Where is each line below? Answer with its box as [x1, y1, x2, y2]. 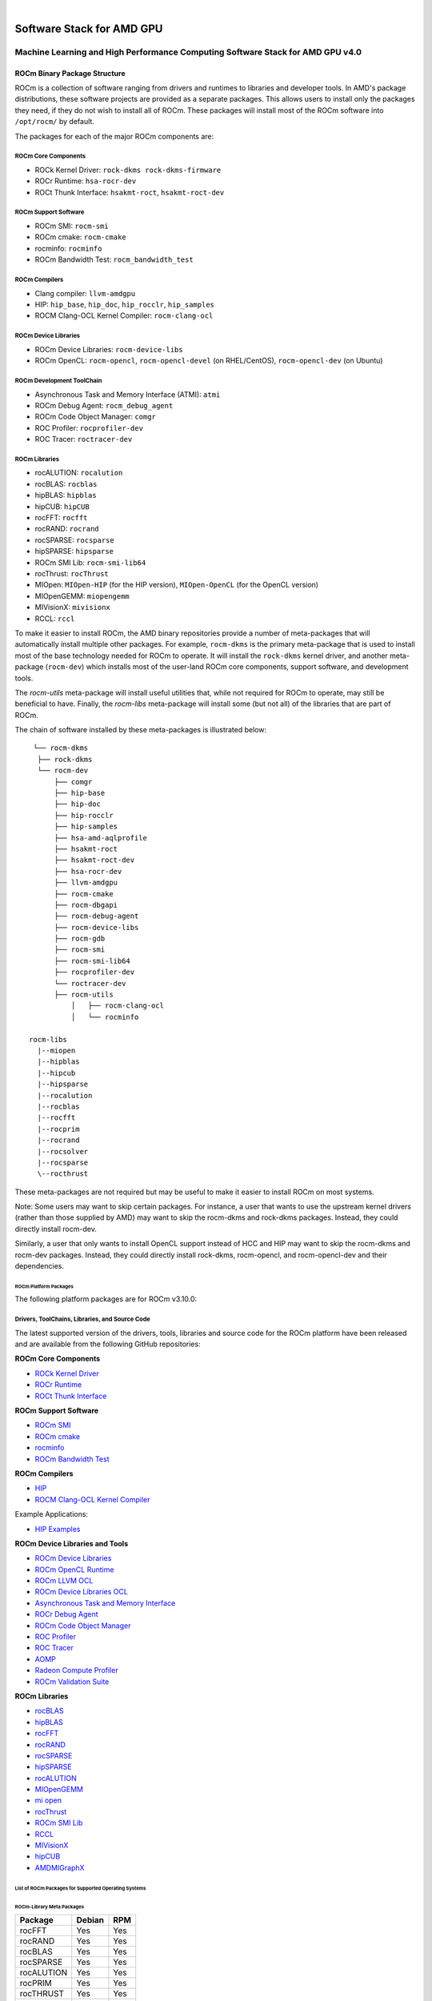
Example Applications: [14, 1510, 88, 1519]
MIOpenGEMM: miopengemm [34, 591, 130, 600]
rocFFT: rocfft [34, 513, 88, 523]
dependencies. [14, 1261, 64, 1271]
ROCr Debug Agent [34, 1610, 99, 1619]
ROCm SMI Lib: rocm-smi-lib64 [34, 557, 146, 567]
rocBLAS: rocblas [34, 479, 98, 488]
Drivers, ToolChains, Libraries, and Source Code [14, 1315, 151, 1324]
